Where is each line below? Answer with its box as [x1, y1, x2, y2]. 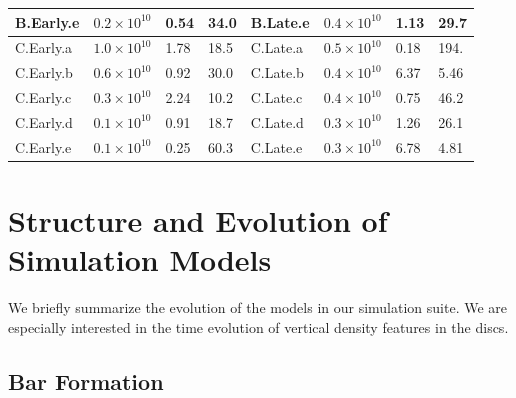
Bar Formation [8, 365, 164, 396]
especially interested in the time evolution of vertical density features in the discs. [8, 316, 509, 337]
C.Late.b [250, 62, 304, 83]
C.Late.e [250, 136, 303, 157]
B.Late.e [250, 11, 310, 32]
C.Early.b [15, 62, 73, 83]
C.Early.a [15, 37, 73, 58]
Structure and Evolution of [8, 200, 388, 240]
